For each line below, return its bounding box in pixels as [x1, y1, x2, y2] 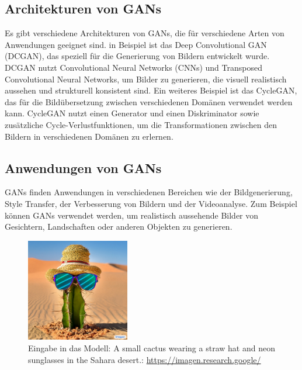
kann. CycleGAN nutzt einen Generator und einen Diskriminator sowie [5, 107, 259, 119]
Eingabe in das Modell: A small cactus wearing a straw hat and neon [28, 341, 275, 354]
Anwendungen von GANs [5, 158, 162, 177]
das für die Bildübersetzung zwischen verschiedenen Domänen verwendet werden [5, 95, 293, 108]
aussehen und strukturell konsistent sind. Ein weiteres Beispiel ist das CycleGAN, [5, 84, 297, 96]
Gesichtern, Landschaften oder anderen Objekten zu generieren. [5, 220, 232, 233]
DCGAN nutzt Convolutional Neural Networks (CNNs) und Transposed [5, 61, 262, 73]
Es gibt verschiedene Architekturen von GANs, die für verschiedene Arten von [5, 27, 284, 39]
